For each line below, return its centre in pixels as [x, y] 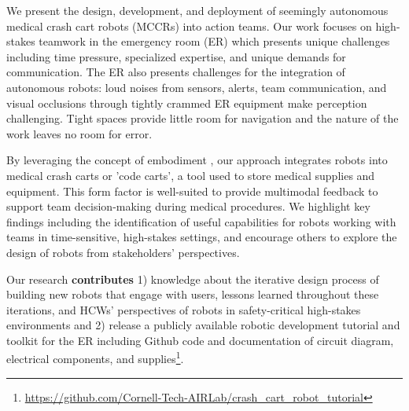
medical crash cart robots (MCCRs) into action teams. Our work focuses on [189, 26]
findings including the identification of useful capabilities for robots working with [201, 221]
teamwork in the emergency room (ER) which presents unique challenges [214, 41]
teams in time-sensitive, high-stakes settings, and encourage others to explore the [202, 237]
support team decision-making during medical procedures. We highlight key [188, 206]
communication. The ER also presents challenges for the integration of [176, 72]
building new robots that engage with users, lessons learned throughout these [193, 294]
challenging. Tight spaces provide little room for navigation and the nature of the [203, 118]
